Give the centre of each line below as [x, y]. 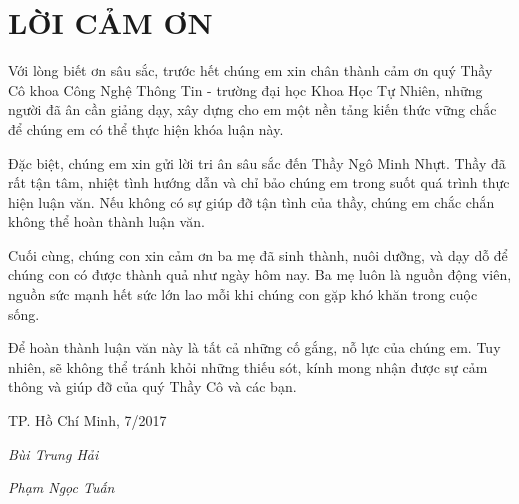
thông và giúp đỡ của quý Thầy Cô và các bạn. [152, 386]
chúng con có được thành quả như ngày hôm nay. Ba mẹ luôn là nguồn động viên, [260, 274]
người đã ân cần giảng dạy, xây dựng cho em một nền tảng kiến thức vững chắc [252, 109]
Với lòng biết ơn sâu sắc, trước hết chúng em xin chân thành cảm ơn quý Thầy [250, 70]
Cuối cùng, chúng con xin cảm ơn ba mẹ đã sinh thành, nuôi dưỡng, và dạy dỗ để [258, 254]
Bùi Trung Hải [53, 453]
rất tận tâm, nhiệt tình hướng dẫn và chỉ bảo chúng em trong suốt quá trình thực [259, 182]
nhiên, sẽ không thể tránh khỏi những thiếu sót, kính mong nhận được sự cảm [248, 366]
